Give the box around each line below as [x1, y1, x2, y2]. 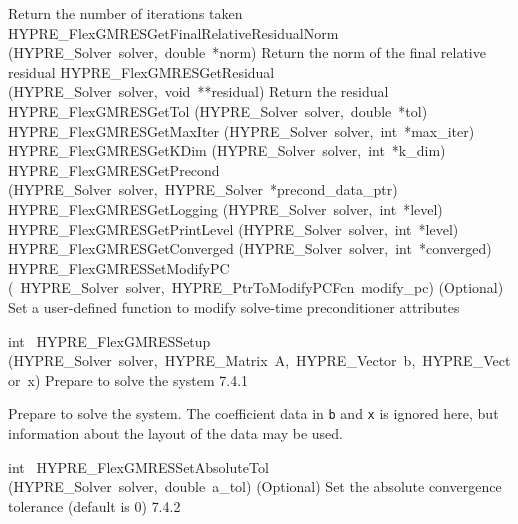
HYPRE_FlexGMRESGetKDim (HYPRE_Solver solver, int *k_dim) [8, 140, 446, 161]
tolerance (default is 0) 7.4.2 [8, 495, 181, 516]
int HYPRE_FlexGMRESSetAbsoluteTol [8, 456, 269, 477]
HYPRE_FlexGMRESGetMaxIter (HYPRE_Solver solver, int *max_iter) [8, 120, 475, 141]
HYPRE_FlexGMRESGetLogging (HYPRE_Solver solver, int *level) [8, 198, 443, 219]
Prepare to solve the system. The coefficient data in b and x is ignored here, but [8, 403, 499, 424]
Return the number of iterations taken [8, 3, 243, 23]
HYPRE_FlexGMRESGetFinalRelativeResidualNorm [8, 22, 339, 43]
